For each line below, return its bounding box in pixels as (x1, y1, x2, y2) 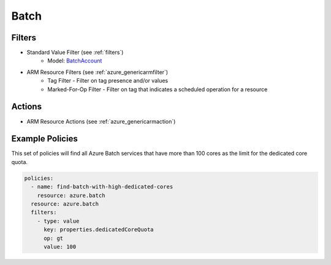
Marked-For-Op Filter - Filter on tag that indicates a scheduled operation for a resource (47, 86, 268, 93)
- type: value (37, 217, 80, 225)
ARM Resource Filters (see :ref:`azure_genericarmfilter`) (26, 68, 169, 76)
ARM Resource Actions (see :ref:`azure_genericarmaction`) (26, 118, 176, 125)
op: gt (44, 234, 64, 242)
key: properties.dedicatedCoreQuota (44, 226, 154, 233)
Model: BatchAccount (47, 57, 102, 64)
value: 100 (44, 243, 77, 250)
